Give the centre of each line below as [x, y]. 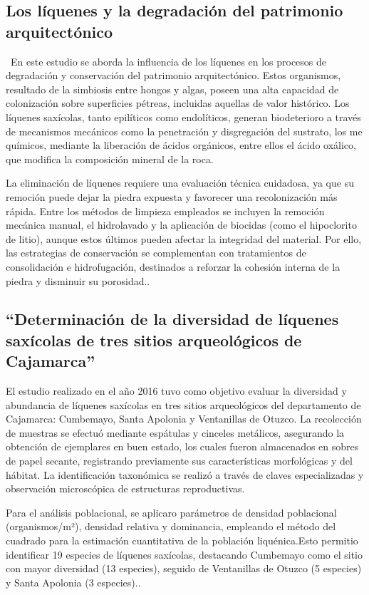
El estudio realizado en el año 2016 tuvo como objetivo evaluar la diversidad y [176, 391]
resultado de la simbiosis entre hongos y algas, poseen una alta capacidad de [172, 89]
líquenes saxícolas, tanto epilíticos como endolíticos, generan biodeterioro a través [183, 117]
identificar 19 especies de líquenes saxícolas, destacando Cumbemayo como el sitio [184, 554]
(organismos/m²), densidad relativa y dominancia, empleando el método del [171, 526]
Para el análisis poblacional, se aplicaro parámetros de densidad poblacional [171, 512]
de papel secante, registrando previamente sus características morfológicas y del [179, 461]
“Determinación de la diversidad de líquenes [172, 319]
